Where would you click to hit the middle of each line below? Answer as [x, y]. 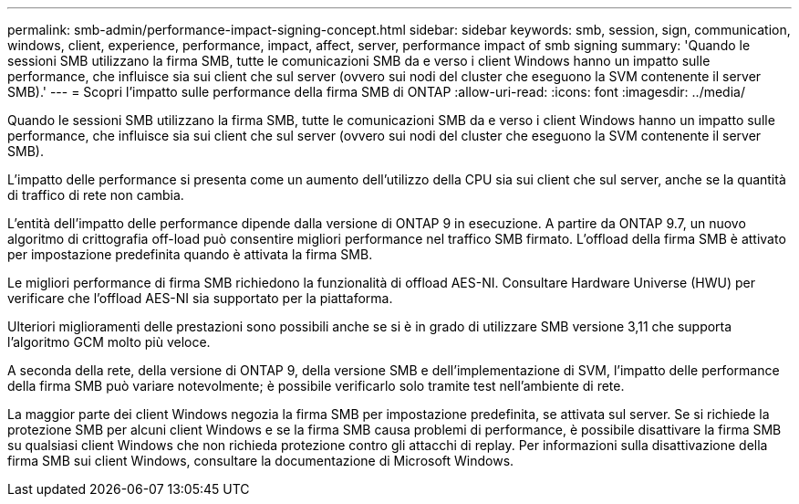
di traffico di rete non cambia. [96, 195]
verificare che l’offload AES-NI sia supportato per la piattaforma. [200, 298]
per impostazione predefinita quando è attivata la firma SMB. [190, 254]
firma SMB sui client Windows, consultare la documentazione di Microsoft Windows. [261, 461]
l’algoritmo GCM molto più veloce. [109, 342]
